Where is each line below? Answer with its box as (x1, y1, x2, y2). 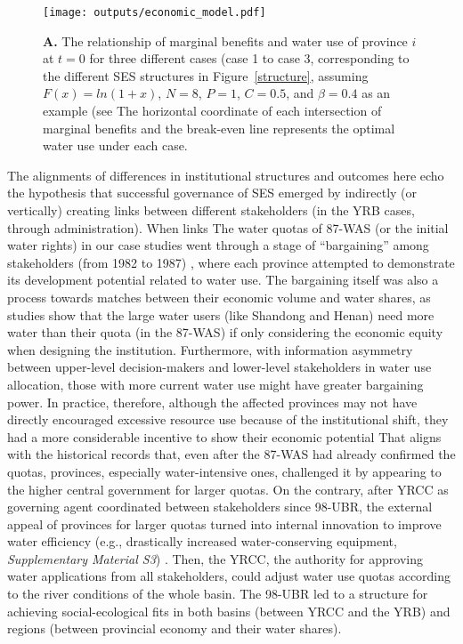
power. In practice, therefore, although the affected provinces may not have (7, 392, 418, 411)
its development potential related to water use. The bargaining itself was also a (7, 270, 439, 289)
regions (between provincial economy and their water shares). (7, 619, 342, 638)
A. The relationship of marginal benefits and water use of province (43, 31, 408, 50)
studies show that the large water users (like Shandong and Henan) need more (7, 305, 435, 324)
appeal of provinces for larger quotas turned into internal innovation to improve (7, 514, 442, 533)
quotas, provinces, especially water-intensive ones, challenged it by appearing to (7, 462, 442, 480)
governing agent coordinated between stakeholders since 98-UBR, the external (7, 497, 433, 516)
